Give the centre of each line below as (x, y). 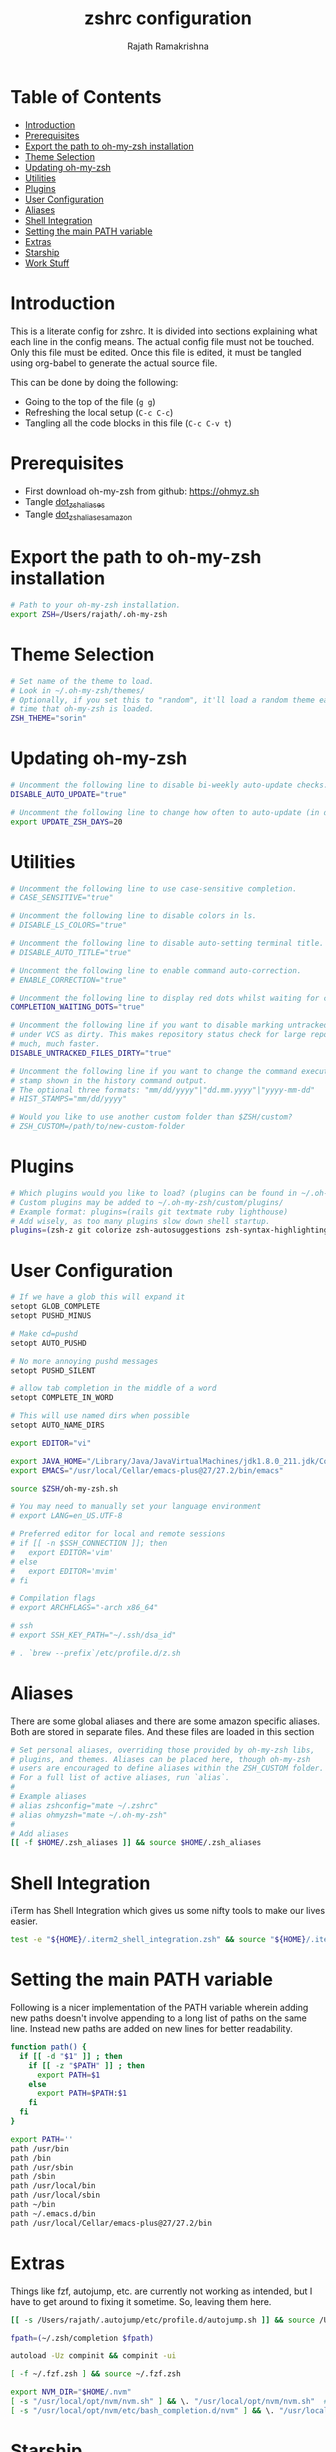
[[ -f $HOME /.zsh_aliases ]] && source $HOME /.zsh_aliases (136, 1843)
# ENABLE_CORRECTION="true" (69, 980)
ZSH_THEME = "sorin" (48, 718)
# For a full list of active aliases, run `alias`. (120, 1778)
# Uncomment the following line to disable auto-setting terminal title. (167, 943)
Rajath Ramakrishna (168, 46)
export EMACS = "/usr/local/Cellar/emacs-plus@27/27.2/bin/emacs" (147, 1470)
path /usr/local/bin (53, 2186)
